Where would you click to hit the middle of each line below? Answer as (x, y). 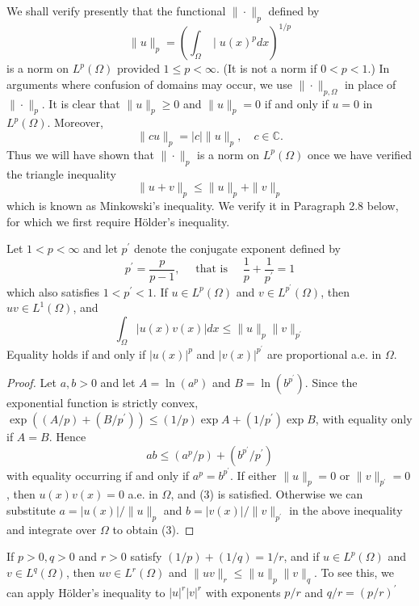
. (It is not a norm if (266, 68)
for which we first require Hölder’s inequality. (118, 221)
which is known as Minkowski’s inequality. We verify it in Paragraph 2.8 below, (203, 206)
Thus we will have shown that (80, 154)
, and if (302, 556)
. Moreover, (75, 122)
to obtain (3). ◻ (153, 529)
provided (138, 68)
